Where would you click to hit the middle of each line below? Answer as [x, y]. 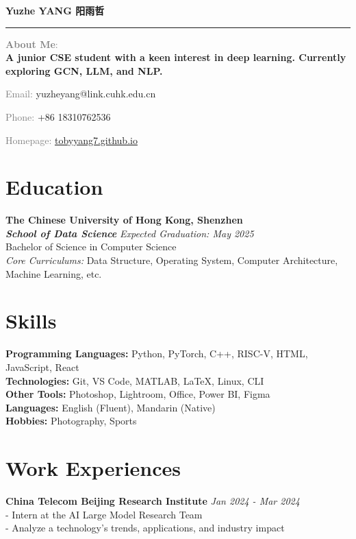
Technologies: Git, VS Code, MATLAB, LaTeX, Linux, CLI [135, 380]
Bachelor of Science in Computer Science [91, 247]
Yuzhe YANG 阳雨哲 [55, 10]
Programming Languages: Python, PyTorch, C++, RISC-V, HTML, [157, 354]
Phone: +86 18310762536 [58, 116]
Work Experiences [93, 468]
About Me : [32, 44]
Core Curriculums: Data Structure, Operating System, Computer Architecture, [172, 260]
